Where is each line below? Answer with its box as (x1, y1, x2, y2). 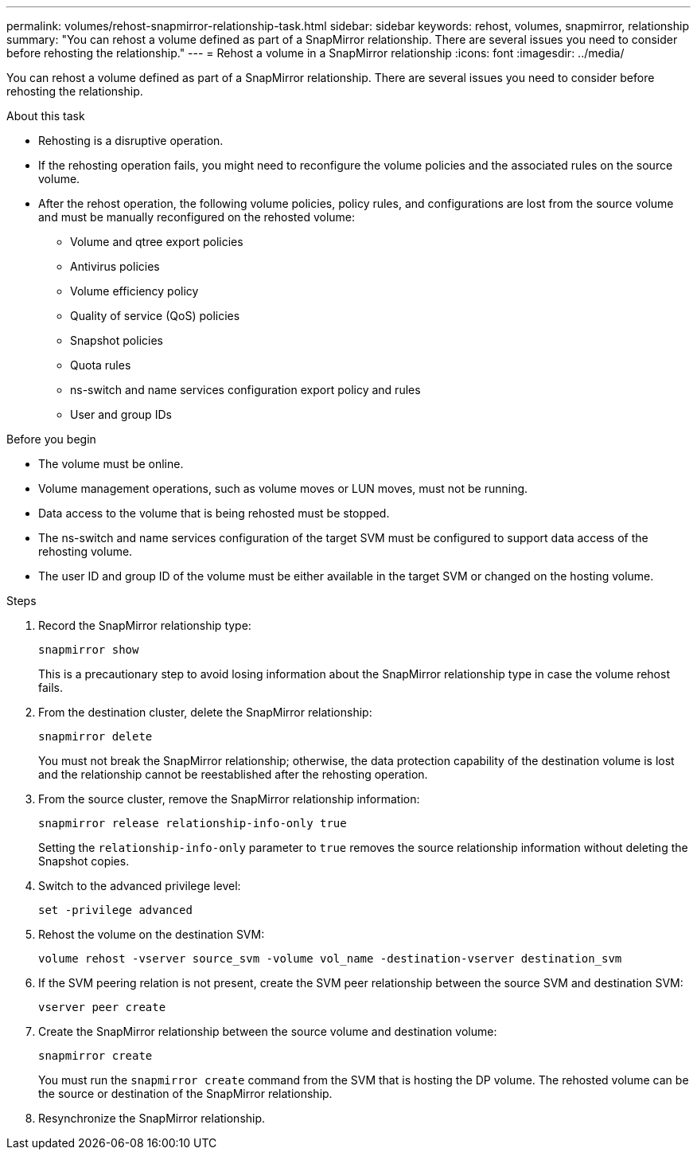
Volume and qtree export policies (70, 235, 243, 248)
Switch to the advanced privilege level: (38, 879, 241, 892)
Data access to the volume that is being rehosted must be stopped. (38, 506, 390, 520)
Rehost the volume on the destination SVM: (38, 928, 265, 941)
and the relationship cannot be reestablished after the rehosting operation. (38, 767, 428, 781)
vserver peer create (38, 1001, 166, 1013)
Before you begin (6, 432, 96, 446)
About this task (6, 109, 85, 123)
